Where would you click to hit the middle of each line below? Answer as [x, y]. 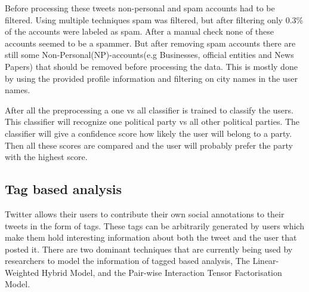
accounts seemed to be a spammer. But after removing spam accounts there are [150, 43]
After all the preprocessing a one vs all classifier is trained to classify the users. [149, 110]
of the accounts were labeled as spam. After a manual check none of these [140, 31]
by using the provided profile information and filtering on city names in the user [151, 78]
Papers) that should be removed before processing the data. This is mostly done [151, 66]
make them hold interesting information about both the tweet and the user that [151, 237]
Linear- [266, 261]
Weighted [22, 272]
